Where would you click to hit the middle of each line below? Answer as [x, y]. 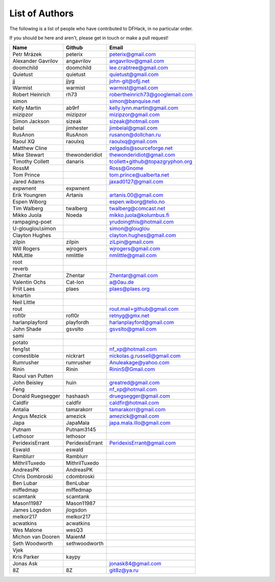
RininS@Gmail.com [132, 369]
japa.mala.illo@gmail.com [140, 423]
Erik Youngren [30, 195]
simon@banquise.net [135, 101]
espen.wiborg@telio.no [137, 202]
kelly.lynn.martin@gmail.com [144, 108]
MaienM [76, 537]
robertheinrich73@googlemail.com [151, 94]
